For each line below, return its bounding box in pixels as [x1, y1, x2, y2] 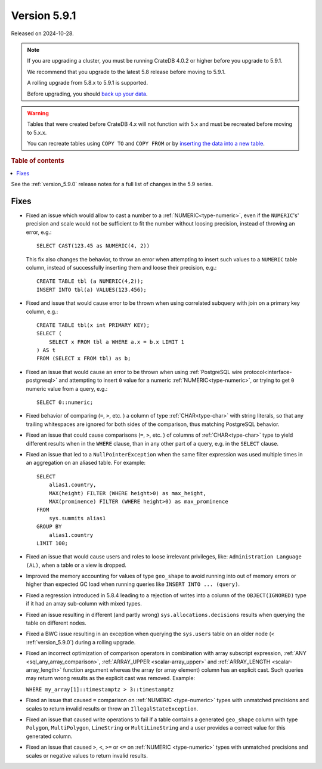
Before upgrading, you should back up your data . [27, 90, 148, 97]
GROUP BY [36, 523, 62, 530]
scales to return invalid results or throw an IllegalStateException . [26, 705, 199, 712]
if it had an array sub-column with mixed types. [26, 600, 143, 607]
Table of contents [11, 157, 65, 165]
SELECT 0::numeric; [36, 399, 94, 406]
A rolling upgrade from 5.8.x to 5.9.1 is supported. [27, 79, 148, 87]
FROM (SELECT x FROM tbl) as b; [36, 355, 131, 362]
